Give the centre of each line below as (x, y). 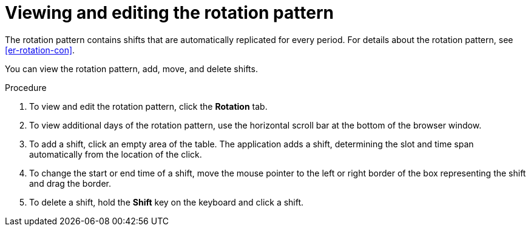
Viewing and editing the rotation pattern (169, 13)
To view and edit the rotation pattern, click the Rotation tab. (148, 106)
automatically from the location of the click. (116, 154)
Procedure (26, 87)
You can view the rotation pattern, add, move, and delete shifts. (131, 69)
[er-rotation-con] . (40, 50)
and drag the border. (70, 183)
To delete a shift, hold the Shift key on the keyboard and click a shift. (167, 202)
